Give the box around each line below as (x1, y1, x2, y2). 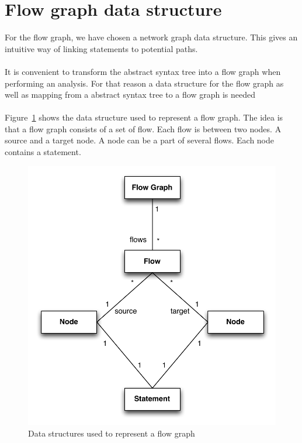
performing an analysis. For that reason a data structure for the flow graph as (5, 77, 284, 89)
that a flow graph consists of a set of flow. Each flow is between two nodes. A (5, 122, 282, 135)
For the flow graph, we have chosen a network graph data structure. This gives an (5, 31, 298, 43)
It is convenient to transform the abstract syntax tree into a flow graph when (5, 65, 281, 77)
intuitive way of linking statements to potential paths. (5, 42, 198, 54)
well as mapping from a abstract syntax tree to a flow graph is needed (5, 88, 255, 101)
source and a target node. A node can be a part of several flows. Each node (5, 134, 275, 146)
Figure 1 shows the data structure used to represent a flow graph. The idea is (5, 111, 283, 123)
